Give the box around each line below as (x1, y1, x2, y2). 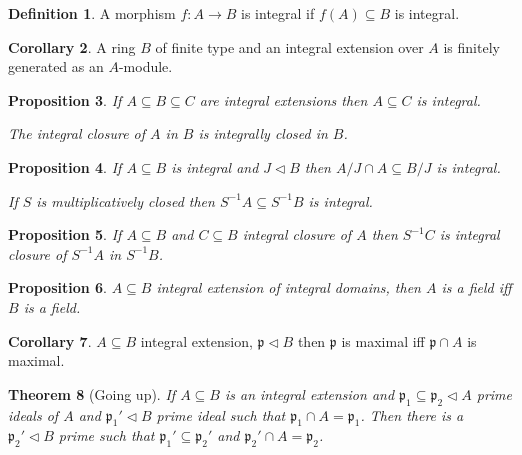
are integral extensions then (199, 89, 368, 110)
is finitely (443, 36, 500, 57)
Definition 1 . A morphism (8, 3, 176, 23)
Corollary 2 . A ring (8, 36, 136, 57)
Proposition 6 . (8, 277, 107, 298)
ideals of (8, 404, 59, 425)
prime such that (58, 425, 155, 446)
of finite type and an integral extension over (155, 36, 424, 57)
